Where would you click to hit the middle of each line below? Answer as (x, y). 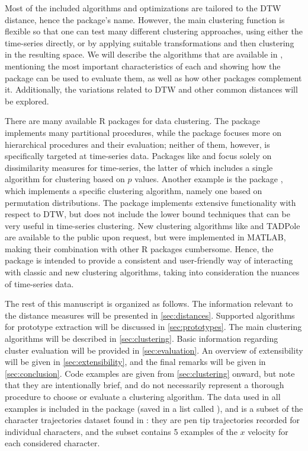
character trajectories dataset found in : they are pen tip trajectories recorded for (153, 420)
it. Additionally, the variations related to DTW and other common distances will (151, 89)
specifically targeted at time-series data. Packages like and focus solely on (138, 156)
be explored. (27, 101)
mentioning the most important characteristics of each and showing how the (143, 66)
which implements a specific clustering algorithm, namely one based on (134, 190)
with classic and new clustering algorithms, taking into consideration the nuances (152, 272)
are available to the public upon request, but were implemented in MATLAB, (145, 237)
